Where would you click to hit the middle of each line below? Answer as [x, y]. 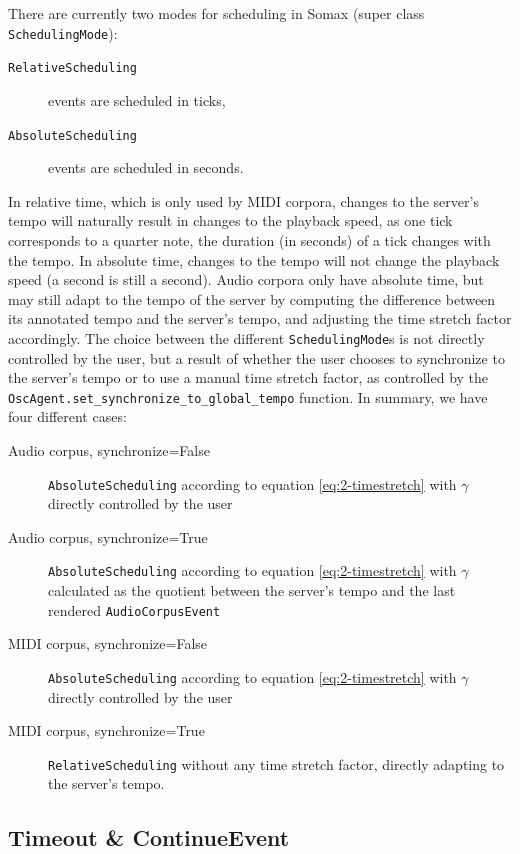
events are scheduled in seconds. [146, 167]
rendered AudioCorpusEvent [134, 609]
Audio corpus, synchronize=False [109, 450]
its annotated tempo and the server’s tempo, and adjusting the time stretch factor [260, 318]
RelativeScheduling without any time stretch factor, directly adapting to [276, 763]
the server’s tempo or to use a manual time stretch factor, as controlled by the [248, 377]
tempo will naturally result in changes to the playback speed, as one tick [230, 220]
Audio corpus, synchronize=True [108, 536]
